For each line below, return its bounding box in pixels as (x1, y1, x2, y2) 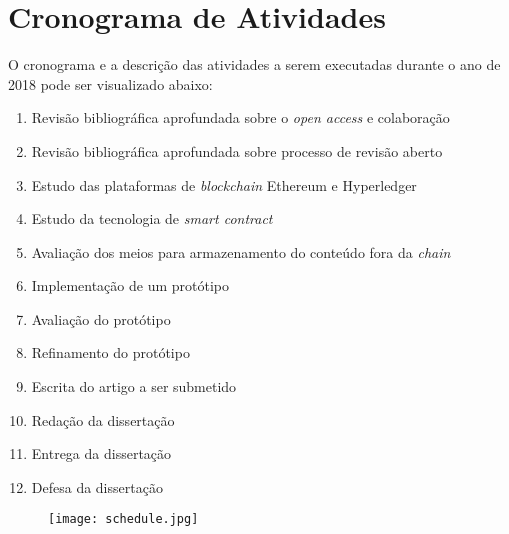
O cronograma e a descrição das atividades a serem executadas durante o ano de (8, 54, 501, 75)
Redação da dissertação (31, 409, 175, 430)
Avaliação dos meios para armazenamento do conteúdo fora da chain (31, 241, 451, 262)
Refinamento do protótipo (31, 342, 190, 363)
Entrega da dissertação (31, 443, 172, 464)
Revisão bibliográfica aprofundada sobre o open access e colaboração (31, 107, 450, 128)
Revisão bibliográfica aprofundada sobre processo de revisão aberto (31, 140, 443, 161)
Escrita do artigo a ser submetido (31, 376, 237, 397)
